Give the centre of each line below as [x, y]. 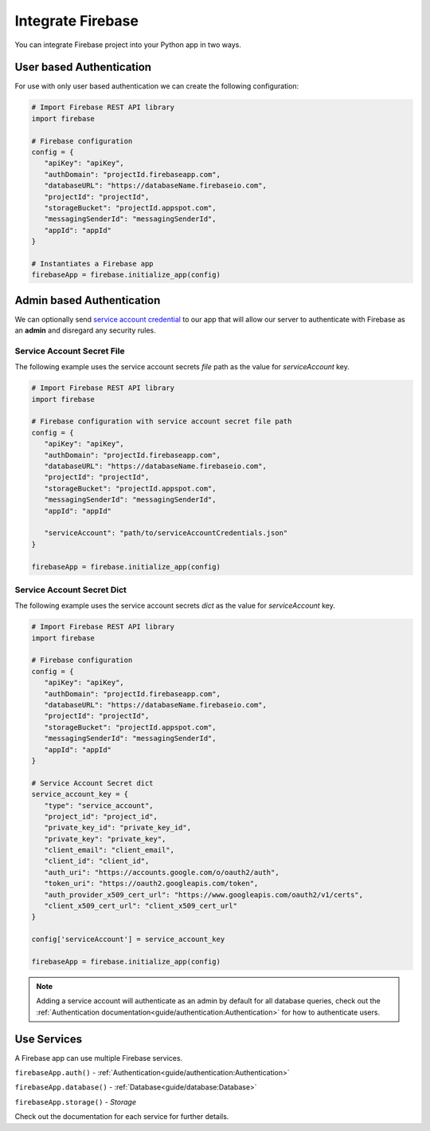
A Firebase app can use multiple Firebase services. [99, 1058]
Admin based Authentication [88, 300]
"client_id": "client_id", [97, 861]
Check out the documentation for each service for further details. [122, 1117]
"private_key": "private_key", [105, 839]
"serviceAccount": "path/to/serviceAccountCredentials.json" [166, 533]
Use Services [49, 1039]
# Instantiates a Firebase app [93, 264]
